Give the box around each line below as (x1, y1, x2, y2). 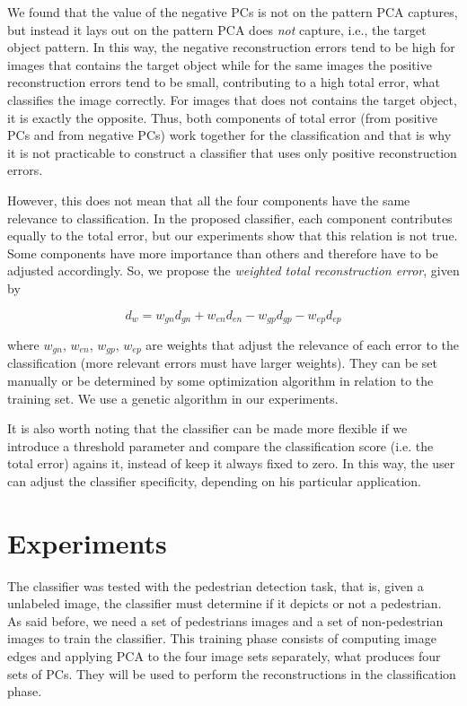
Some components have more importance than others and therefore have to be (7, 243, 438, 262)
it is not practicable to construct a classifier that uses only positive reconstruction (7, 143, 457, 161)
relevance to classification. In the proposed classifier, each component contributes (7, 208, 453, 227)
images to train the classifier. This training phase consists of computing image (7, 629, 436, 648)
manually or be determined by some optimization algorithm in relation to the (7, 371, 434, 389)
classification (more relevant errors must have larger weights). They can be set (7, 353, 437, 372)
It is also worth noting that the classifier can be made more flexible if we (7, 419, 408, 438)
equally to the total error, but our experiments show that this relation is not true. (7, 226, 458, 245)
